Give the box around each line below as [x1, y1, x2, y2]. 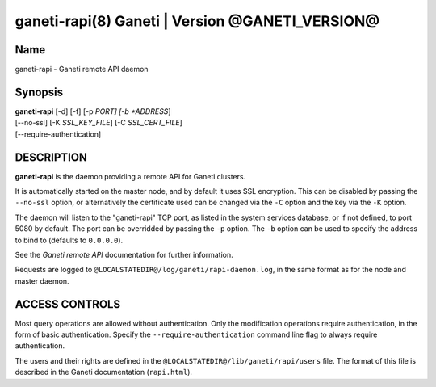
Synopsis [15, 85, 64, 99]
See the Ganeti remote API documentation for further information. [15, 250, 233, 259]
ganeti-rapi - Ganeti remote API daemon [15, 65, 149, 74]
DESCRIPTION [15, 150, 88, 164]
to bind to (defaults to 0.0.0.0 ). [15, 235, 124, 245]
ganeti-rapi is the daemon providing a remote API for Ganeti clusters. [15, 171, 246, 181]
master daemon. [15, 276, 69, 286]
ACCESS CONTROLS [15, 297, 121, 311]
